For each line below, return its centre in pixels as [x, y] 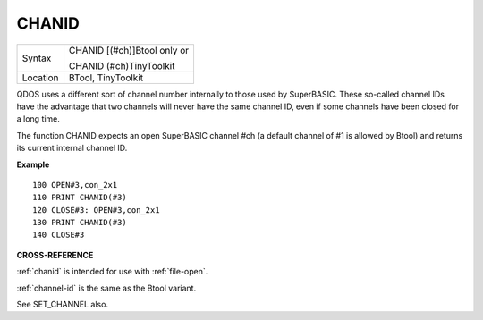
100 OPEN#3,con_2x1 [75, 185]
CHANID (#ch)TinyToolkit [122, 65]
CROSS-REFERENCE [55, 255]
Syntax [37, 58]
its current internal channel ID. [72, 148]
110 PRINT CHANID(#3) [80, 198]
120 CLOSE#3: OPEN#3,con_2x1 [96, 210]
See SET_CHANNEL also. [63, 305]
